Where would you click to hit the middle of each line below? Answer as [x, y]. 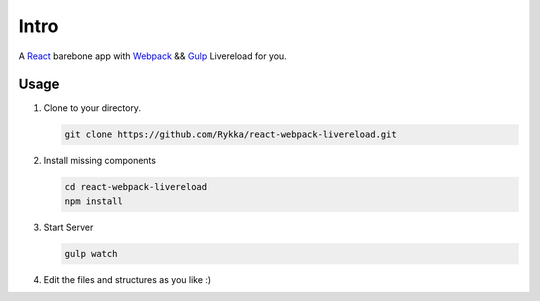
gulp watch [91, 253]
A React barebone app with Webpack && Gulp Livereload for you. [152, 56]
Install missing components [100, 161]
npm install [94, 201]
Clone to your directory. [92, 108]
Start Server [68, 227]
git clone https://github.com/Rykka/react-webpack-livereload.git [230, 134]
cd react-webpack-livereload [136, 187]
